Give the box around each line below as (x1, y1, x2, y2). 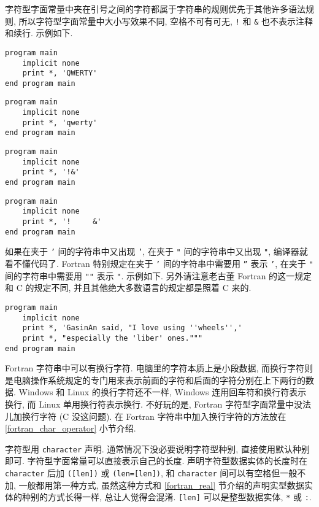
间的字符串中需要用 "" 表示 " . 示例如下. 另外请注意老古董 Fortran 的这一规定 (5, 269, 312, 282)
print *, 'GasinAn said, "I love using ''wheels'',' (22, 323, 242, 333)
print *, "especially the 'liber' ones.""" (22, 333, 203, 343)
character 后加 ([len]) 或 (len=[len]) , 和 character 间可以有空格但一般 (5, 466, 298, 479)
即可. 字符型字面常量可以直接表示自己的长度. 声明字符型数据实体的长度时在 (5, 454, 308, 467)
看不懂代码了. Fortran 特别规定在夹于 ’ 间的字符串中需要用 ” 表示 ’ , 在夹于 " (5, 257, 313, 269)
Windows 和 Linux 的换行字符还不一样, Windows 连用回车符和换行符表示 (18, 385, 307, 398)
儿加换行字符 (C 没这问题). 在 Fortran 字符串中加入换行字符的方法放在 (5, 409, 286, 422)
